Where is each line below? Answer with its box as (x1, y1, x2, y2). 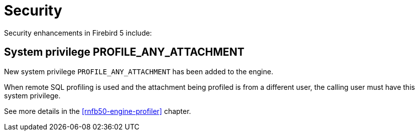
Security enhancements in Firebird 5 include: (4, 28, 152, 37)
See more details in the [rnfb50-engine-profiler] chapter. (4, 106, 191, 115)
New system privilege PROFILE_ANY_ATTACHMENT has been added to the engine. (4, 67, 273, 76)
